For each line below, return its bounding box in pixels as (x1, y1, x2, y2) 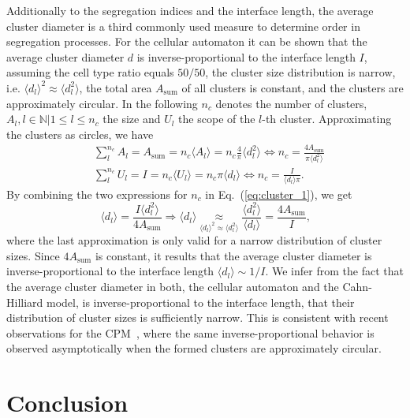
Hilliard (6, 293, 43, 310)
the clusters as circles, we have (6, 125, 154, 142)
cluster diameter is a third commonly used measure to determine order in (6, 17, 360, 34)
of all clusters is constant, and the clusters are (181, 79, 404, 95)
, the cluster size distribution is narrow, (205, 64, 396, 80)
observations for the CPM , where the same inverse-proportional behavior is (6, 324, 375, 341)
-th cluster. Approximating (262, 110, 392, 127)
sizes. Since (6, 247, 60, 263)
